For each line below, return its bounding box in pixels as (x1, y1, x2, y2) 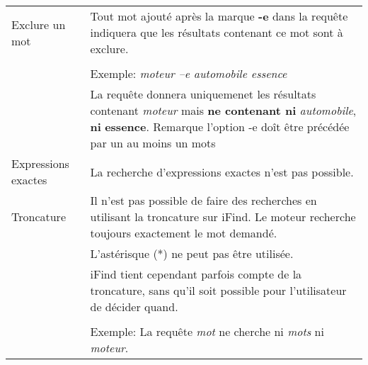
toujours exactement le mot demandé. (90, 225, 277, 241)
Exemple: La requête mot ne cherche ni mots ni (90, 323, 324, 339)
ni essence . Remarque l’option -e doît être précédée (90, 118, 350, 135)
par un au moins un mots (90, 135, 216, 151)
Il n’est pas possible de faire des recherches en (90, 192, 317, 208)
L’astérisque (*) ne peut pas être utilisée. (90, 245, 294, 262)
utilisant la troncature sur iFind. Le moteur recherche (90, 208, 356, 225)
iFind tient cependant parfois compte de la (90, 266, 302, 282)
